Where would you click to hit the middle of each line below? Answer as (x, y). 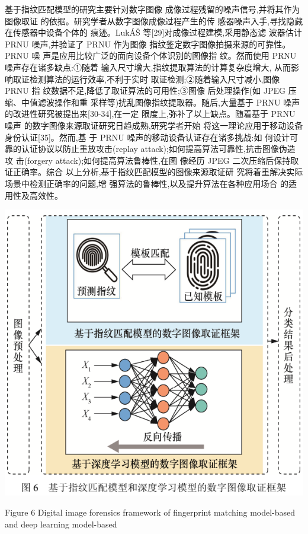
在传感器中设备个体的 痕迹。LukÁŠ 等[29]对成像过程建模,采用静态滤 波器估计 (153, 32)
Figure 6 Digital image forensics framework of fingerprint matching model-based (150, 512)
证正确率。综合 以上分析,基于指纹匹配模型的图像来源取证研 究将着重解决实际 (154, 172)
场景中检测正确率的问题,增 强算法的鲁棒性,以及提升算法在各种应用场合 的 (147, 183)
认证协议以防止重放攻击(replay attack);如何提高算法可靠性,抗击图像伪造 (158, 149)
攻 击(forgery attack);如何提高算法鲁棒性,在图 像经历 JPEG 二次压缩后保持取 (152, 160)
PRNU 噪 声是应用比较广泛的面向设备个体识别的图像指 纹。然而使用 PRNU (151, 55)
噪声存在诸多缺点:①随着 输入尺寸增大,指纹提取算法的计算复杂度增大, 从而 (148, 67)
